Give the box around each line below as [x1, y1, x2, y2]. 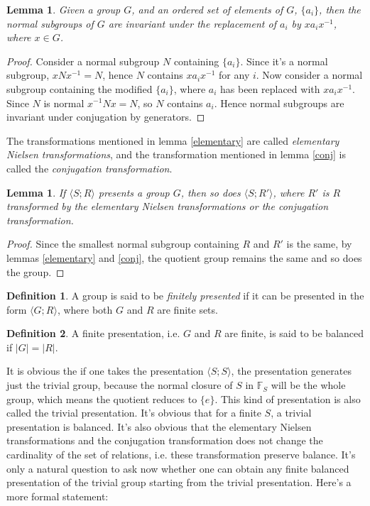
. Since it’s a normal [240, 53, 328, 68]
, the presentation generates [231, 363, 352, 378]
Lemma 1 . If [6, 185, 66, 199]
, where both [57, 302, 113, 317]
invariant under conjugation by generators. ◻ [6, 109, 205, 124]
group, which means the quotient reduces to [6, 391, 197, 406]
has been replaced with [220, 81, 320, 96]
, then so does [180, 185, 241, 199]
